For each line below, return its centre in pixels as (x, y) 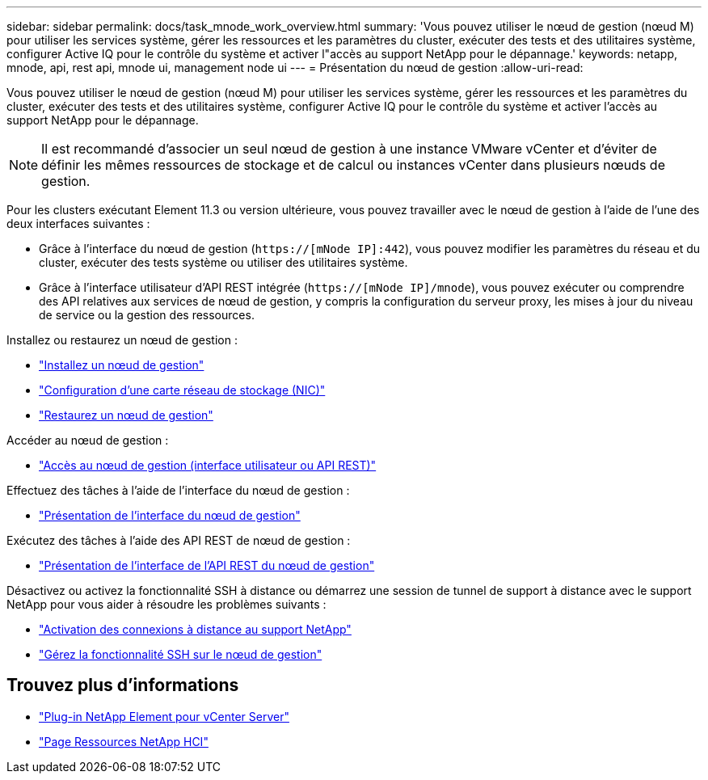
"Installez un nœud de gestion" (122, 365)
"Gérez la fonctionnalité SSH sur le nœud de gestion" (181, 654)
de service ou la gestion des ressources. (147, 315)
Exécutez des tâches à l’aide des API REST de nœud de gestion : (179, 540)
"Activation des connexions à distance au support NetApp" (195, 629)
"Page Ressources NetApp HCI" (124, 741)
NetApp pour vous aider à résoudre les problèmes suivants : (166, 604)
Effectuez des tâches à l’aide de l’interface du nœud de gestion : (178, 490)
